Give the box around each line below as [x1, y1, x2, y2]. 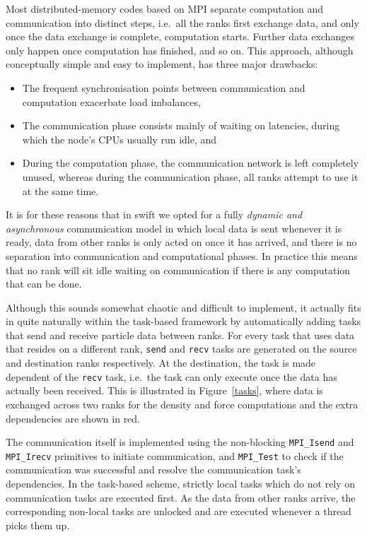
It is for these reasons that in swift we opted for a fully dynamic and [6, 207, 303, 222]
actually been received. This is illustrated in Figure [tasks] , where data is [6, 383, 323, 398]
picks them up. [6, 517, 70, 532]
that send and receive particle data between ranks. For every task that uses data [6, 327, 355, 342]
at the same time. [22, 183, 99, 198]
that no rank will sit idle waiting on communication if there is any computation [6, 262, 351, 277]
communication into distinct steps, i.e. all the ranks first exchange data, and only [6, 15, 359, 30]
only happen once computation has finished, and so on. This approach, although [6, 42, 354, 57]
